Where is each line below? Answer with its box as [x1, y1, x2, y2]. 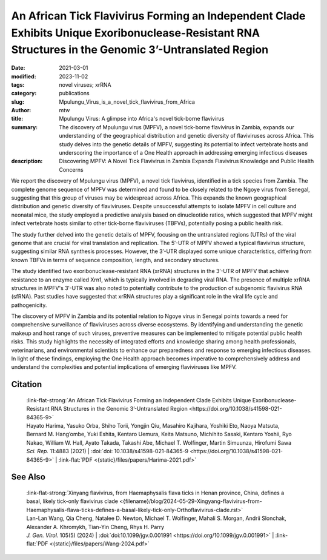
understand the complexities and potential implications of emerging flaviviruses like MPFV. [11, 363, 237, 371]
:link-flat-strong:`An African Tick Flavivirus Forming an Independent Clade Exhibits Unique [26, 396, 251, 403]
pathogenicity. [11, 301, 47, 309]
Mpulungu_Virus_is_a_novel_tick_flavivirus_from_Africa [59, 98, 195, 106]
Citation [11, 379, 42, 390]
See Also [11, 472, 45, 482]
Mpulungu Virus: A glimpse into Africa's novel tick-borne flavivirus [59, 115, 225, 123]
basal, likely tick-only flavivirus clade [26, 498, 118, 505]
